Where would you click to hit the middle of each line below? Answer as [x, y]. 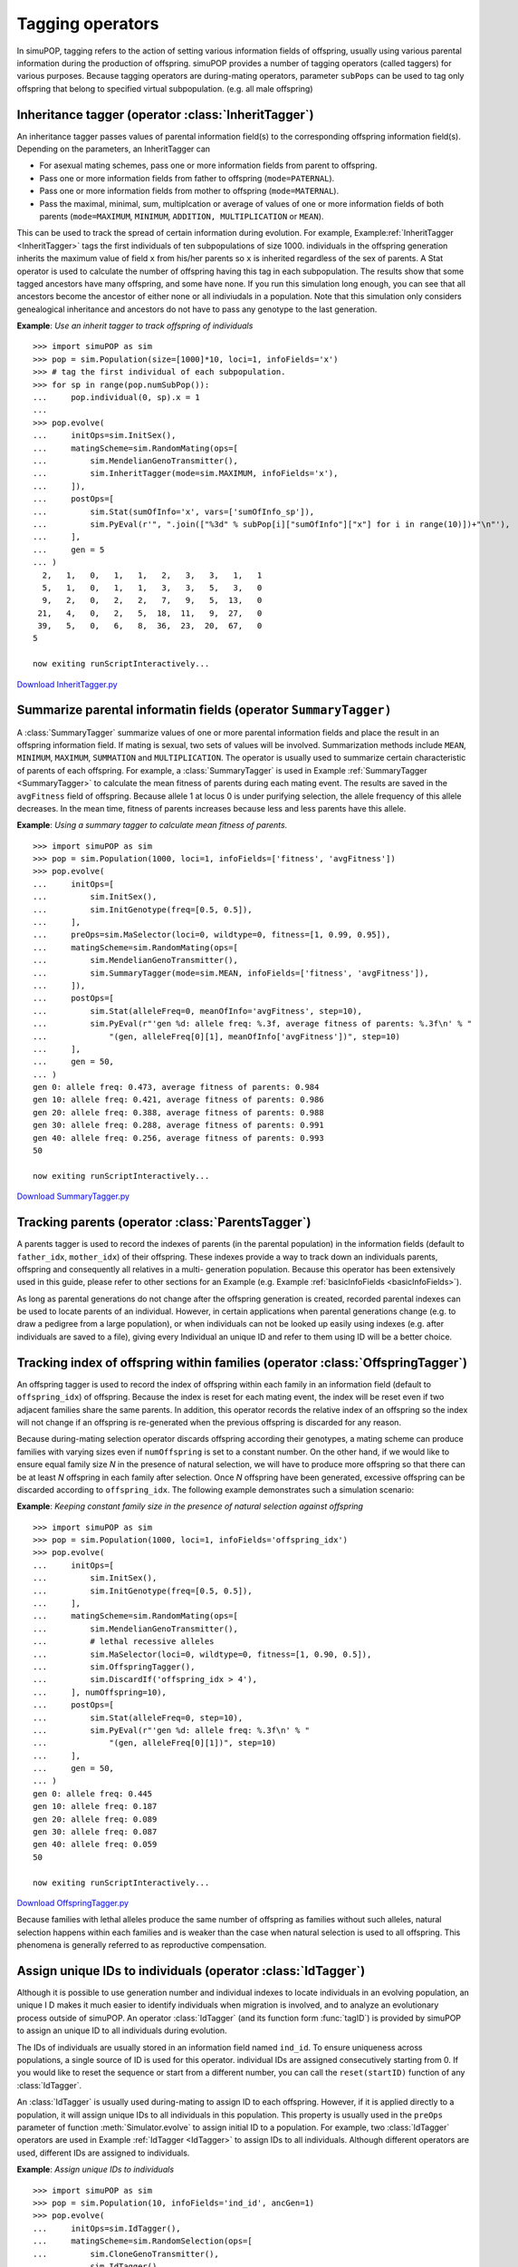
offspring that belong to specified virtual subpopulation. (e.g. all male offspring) [165, 88]
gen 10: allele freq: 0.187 [95, 1806]
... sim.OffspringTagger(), [114, 1667]
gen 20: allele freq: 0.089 [95, 1819]
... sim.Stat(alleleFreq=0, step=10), [138, 1717]
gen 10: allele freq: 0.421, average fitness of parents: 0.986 [179, 1100]
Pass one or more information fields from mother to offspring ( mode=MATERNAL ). [189, 191]
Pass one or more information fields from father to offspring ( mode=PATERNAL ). [187, 178]
